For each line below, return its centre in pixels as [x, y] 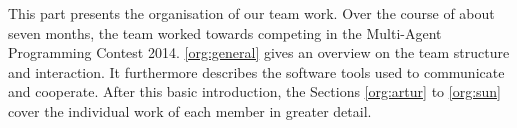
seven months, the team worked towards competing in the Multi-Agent [225, 32]
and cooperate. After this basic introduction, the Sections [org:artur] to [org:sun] [254, 91]
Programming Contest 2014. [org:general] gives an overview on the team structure [259, 52]
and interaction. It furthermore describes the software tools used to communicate [256, 71]
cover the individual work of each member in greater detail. [190, 110]
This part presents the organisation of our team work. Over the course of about [251, 13]
